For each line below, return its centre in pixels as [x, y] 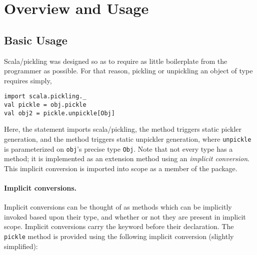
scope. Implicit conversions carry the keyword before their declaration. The [119, 226]
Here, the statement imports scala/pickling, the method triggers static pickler [123, 129]
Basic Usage [36, 40]
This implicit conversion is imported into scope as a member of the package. [121, 168]
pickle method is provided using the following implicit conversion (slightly [119, 236]
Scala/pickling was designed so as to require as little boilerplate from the [116, 61]
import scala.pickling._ [45, 97]
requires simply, [28, 80]
